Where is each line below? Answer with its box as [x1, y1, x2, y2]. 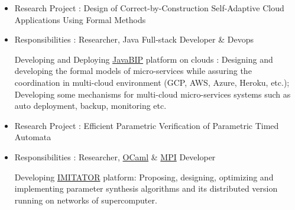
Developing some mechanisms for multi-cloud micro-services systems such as [14, 88, 291, 100]
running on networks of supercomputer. [14, 193, 157, 206]
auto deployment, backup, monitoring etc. [14, 99, 167, 112]
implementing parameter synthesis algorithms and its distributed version [14, 182, 278, 195]
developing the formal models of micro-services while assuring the [14, 64, 252, 77]
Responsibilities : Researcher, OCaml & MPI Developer [14, 150, 216, 163]
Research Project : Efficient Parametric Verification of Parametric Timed [14, 119, 279, 131]
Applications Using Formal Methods [14, 13, 146, 25]
